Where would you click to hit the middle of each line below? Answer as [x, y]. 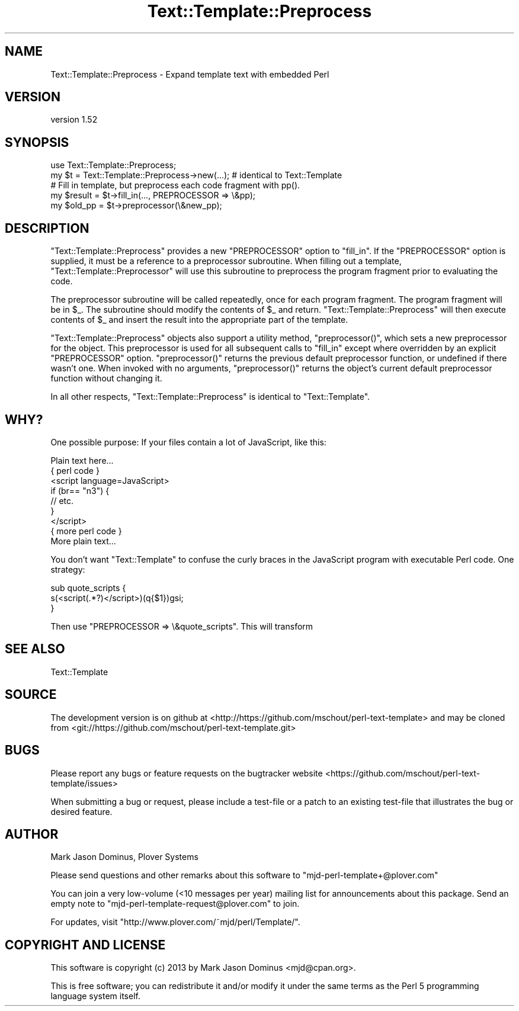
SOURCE [31, 695]
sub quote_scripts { [88, 588]
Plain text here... [82, 460]
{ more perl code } [86, 531]
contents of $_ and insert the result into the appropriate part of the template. [199, 320]
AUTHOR [32, 834]
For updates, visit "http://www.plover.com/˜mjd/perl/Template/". [175, 922]
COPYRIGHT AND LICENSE [85, 945]
